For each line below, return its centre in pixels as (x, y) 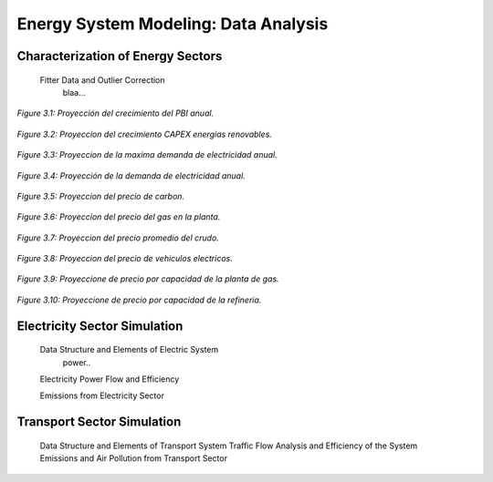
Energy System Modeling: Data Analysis (173, 24)
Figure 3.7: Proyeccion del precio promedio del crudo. (118, 238)
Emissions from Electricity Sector (102, 395)
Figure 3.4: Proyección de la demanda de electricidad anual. (131, 175)
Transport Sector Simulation (99, 422)
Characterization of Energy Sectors (120, 56)
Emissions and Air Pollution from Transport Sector (134, 458)
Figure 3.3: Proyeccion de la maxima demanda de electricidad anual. (147, 155)
